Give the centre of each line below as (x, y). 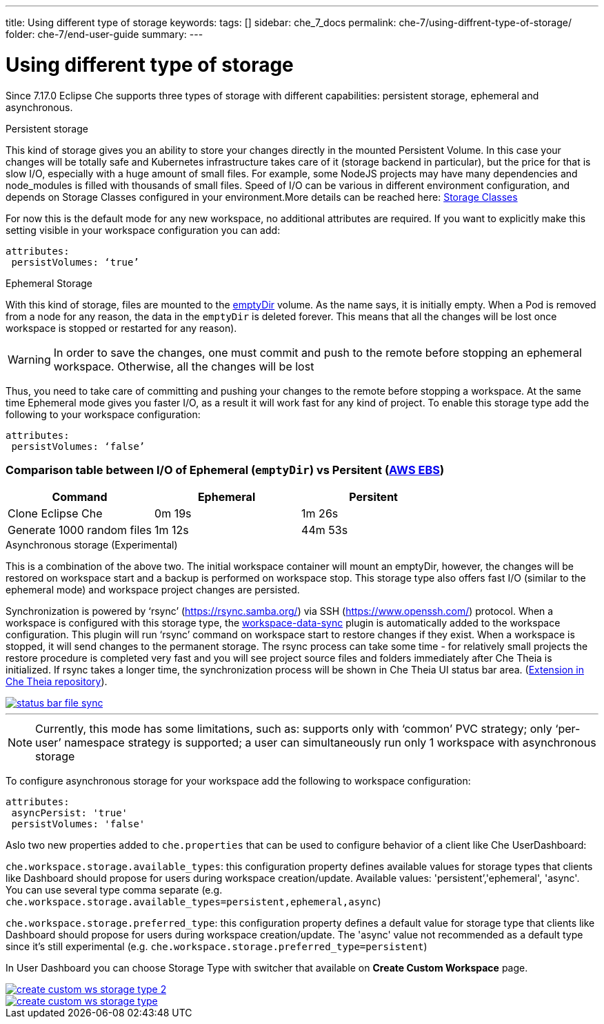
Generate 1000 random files (80, 530)
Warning (29, 359)
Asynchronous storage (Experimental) (92, 545)
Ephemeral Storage (49, 283)
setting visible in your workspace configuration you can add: (143, 230)
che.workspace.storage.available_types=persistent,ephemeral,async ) (193, 902)
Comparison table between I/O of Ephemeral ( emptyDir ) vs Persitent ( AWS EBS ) (225, 470)
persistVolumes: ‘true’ (75, 262)
